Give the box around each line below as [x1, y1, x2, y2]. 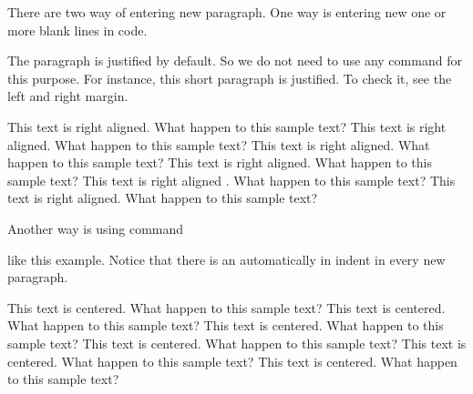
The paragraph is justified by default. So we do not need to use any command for [7, 51, 462, 70]
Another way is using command [7, 218, 184, 237]
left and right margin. [7, 86, 129, 106]
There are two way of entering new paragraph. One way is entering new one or [7, 3, 447, 21]
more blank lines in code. [7, 20, 148, 39]
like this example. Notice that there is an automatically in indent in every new [7, 249, 446, 268]
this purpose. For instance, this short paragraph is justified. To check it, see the [7, 68, 452, 87]
